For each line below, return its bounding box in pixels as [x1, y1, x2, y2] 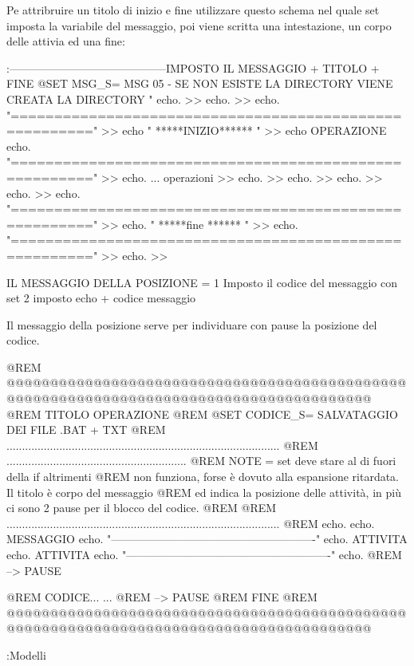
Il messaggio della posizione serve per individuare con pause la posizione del [6, 316, 377, 333]
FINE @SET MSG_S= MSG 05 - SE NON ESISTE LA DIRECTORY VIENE [6, 75, 393, 92]
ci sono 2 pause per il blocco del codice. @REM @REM [6, 499, 277, 516]
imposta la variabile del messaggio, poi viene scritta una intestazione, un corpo [6, 17, 392, 33]
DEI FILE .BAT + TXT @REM [6, 421, 166, 438]
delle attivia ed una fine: [6, 33, 125, 49]
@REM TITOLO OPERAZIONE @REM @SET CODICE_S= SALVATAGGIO [6, 405, 398, 422]
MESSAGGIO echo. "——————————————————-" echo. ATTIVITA [6, 530, 408, 547]
